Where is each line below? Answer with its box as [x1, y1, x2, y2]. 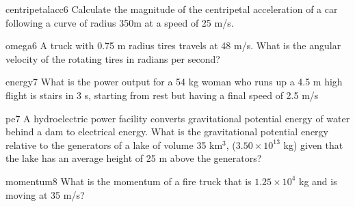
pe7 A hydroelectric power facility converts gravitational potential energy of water [5, 111, 350, 125]
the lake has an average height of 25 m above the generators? [5, 151, 262, 165]
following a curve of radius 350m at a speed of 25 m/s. [5, 15, 234, 29]
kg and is [299, 174, 337, 188]
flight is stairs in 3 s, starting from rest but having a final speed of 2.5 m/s [5, 87, 319, 102]
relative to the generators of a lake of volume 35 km [5, 137, 223, 152]
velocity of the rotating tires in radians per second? [5, 51, 220, 66]
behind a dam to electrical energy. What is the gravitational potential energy [5, 124, 328, 139]
